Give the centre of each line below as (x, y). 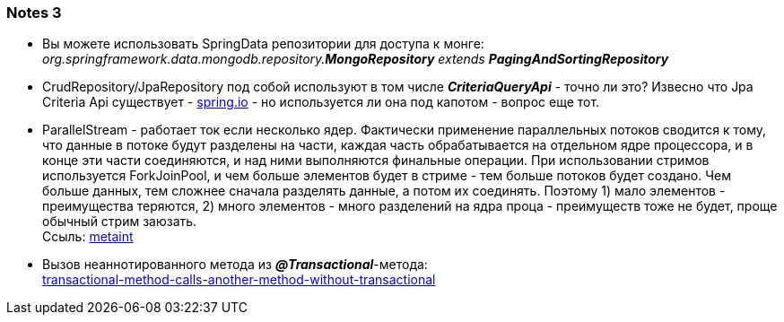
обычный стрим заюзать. (120, 222)
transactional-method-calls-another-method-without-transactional (239, 280)
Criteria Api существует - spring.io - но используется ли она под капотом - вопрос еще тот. (321, 102)
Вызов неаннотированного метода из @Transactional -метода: (235, 265)
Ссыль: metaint (88, 237)
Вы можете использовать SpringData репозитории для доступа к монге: (263, 44)
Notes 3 (34, 13)
